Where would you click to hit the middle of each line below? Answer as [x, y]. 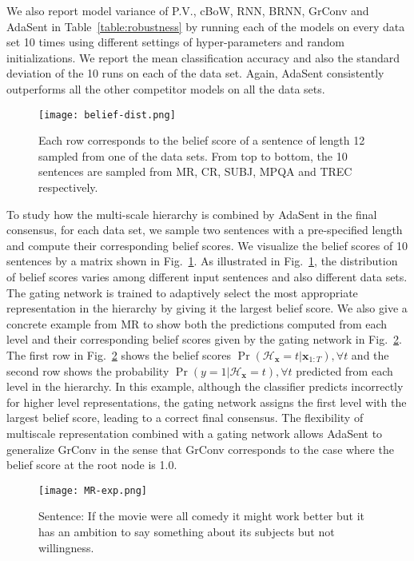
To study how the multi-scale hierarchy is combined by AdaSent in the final [192, 214]
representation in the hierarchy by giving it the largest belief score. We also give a [207, 308]
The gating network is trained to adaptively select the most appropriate [182, 292]
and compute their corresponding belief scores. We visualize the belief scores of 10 [207, 245]
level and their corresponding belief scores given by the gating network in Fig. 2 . [204, 339]
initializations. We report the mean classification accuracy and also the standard [203, 57]
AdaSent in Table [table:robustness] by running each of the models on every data [206, 26]
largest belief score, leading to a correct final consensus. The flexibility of [185, 418]
